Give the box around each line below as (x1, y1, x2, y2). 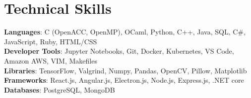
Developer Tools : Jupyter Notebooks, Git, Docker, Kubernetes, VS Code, (4, 46, 234, 56)
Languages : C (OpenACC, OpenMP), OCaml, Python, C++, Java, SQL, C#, (4, 27, 246, 37)
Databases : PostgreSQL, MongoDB (4, 84, 115, 95)
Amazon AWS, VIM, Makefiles (4, 55, 97, 65)
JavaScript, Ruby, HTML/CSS (4, 36, 97, 46)
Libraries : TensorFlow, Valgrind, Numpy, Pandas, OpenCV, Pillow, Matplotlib (4, 65, 247, 75)
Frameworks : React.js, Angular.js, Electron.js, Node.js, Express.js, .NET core (4, 75, 244, 85)
